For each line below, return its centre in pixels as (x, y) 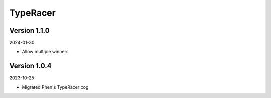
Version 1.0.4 (31, 66)
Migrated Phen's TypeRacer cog (55, 87)
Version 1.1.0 (29, 31)
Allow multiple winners (45, 52)
